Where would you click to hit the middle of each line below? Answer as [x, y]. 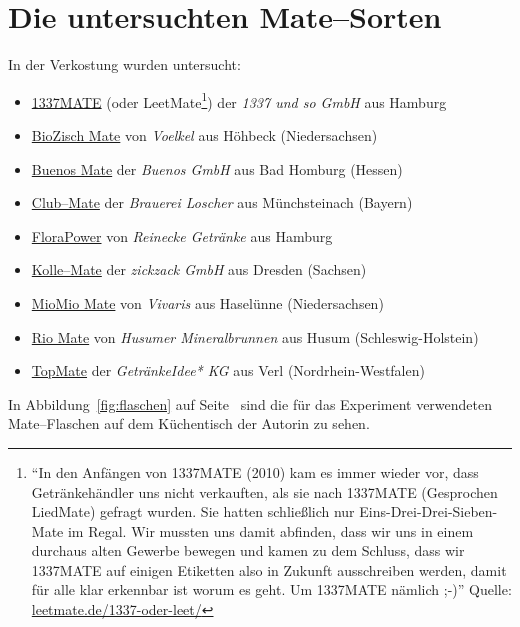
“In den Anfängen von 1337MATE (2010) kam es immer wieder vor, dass [255, 471]
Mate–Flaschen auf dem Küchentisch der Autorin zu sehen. [189, 423]
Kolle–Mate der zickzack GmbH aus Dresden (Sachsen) [199, 269]
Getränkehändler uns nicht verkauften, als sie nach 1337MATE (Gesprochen [264, 491]
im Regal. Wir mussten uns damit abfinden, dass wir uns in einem [270, 530]
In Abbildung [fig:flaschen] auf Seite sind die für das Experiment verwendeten [250, 403]
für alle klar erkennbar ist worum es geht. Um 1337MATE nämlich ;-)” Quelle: [271, 589]
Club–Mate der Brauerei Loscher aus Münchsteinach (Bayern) [222, 202]
